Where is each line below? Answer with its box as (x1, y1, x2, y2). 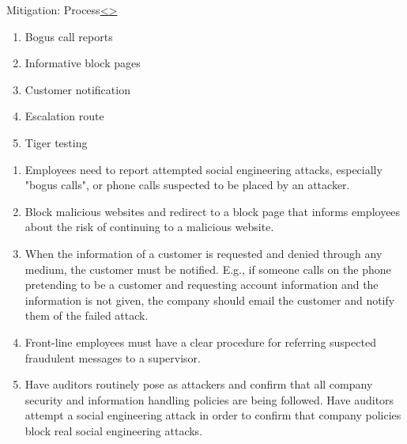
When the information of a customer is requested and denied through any (24, 245, 383, 261)
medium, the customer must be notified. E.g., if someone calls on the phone (24, 260, 391, 277)
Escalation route (24, 108, 104, 124)
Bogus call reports (24, 28, 113, 44)
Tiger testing (24, 134, 88, 150)
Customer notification (24, 81, 130, 97)
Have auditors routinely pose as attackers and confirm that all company (24, 376, 373, 393)
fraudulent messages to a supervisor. (24, 349, 201, 366)
